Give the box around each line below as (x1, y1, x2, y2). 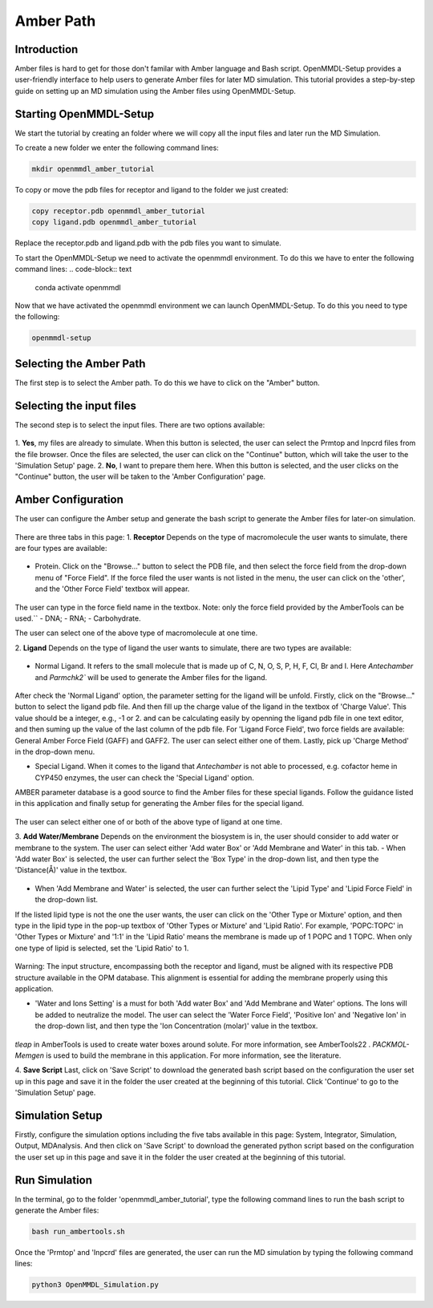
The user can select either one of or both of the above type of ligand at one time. (14, 816, 282, 826)
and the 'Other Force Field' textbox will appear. (34, 584, 190, 593)
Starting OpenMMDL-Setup (14, 107, 155, 120)
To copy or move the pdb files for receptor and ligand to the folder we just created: (14, 185, 289, 195)
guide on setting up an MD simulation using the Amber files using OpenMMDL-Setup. (14, 86, 296, 95)
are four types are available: (14, 544, 107, 553)
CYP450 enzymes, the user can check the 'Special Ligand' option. (34, 772, 254, 782)
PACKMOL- (372, 1039, 410, 1049)
